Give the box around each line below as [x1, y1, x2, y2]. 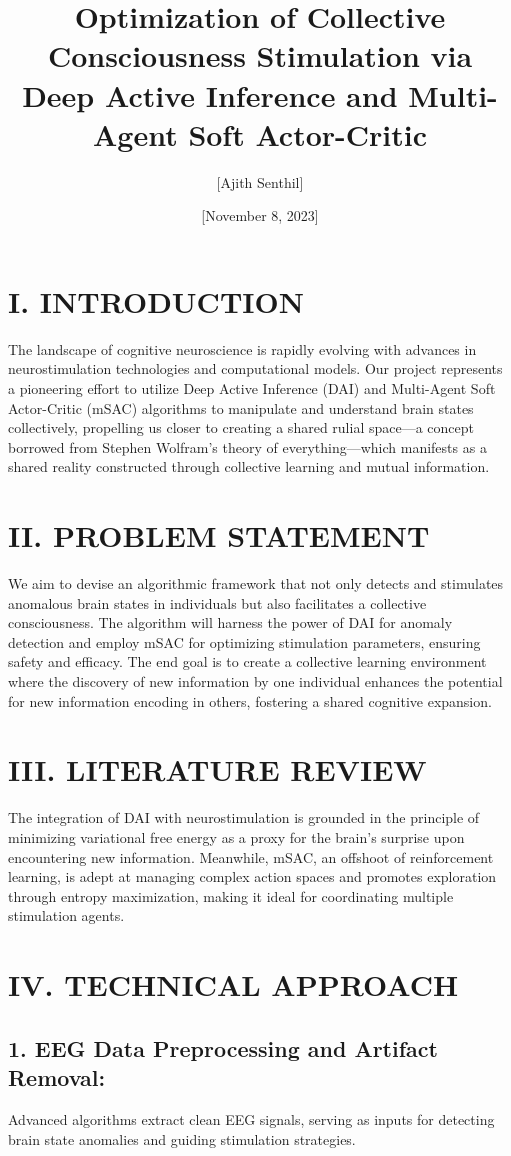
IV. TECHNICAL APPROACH [8, 964, 459, 1005]
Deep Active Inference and [22, 74, 398, 115]
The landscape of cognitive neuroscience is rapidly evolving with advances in [8, 338, 477, 359]
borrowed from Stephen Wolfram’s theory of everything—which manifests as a [8, 436, 487, 457]
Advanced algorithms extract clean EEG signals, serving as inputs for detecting [8, 1108, 495, 1129]
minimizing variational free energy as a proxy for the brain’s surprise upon [8, 826, 465, 847]
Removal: [8, 1062, 106, 1093]
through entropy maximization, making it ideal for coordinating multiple [8, 885, 454, 906]
